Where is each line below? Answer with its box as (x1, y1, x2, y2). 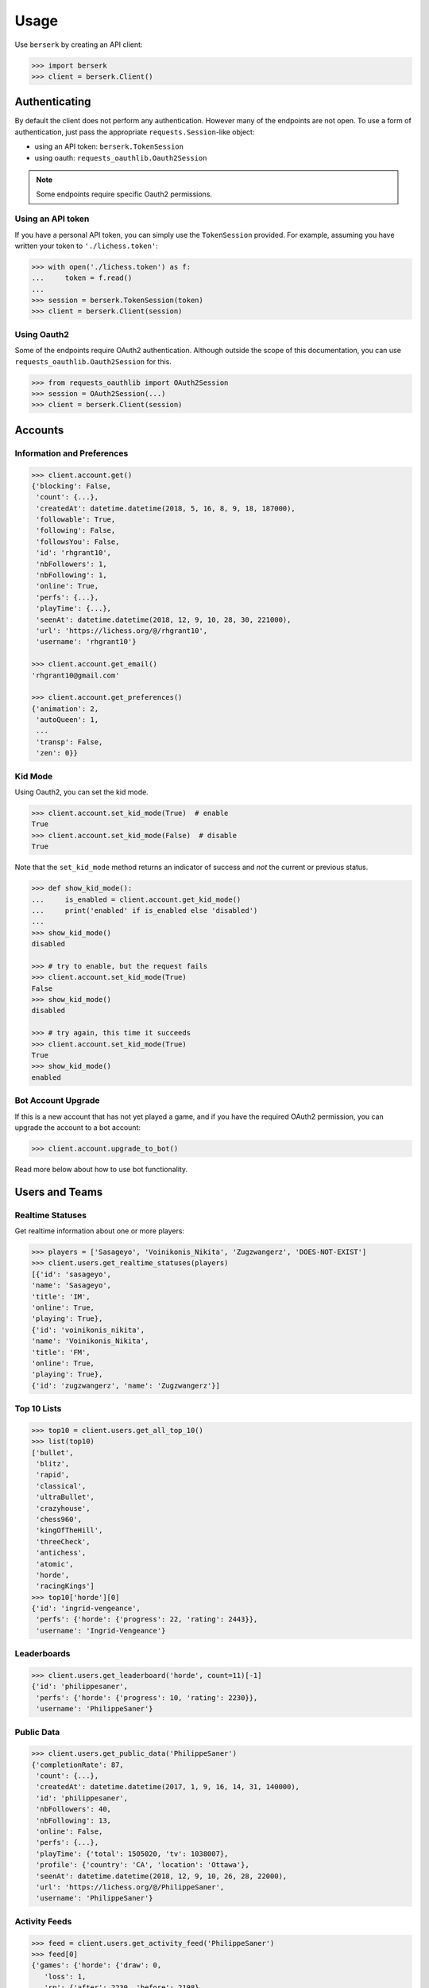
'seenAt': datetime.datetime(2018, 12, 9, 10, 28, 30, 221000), (36, 615, 292, 624)
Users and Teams (14, 1185, 103, 1198)
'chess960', (36, 1515, 83, 1524)
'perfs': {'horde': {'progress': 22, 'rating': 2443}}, (36, 1615, 258, 1624)
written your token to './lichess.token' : (14, 241, 158, 250)
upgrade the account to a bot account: (14, 1122, 141, 1132)
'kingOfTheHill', (36, 1526, 103, 1535)
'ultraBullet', (36, 1493, 95, 1502)
